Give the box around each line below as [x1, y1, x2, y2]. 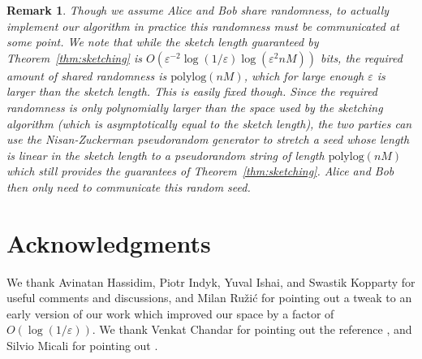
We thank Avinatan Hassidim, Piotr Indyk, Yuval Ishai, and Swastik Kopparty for [6, 273, 416, 290]
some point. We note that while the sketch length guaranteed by [6, 33, 319, 50]
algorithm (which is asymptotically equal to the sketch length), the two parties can [6, 115, 412, 132]
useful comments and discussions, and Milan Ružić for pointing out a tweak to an [6, 289, 412, 306]
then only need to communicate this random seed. [6, 178, 251, 195]
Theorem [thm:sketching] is [6, 49, 142, 66]
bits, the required [320, 49, 403, 66]
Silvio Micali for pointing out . [6, 337, 158, 354]
